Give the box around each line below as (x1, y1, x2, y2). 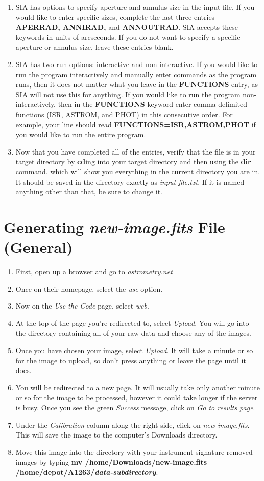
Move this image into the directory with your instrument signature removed (15, 446, 253, 457)
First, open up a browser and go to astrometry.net (15, 266, 173, 276)
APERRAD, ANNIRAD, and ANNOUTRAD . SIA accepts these (15, 21, 238, 32)
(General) (4, 236, 73, 257)
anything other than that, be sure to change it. (15, 186, 162, 197)
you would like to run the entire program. (15, 129, 146, 140)
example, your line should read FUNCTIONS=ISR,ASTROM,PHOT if (15, 119, 256, 129)
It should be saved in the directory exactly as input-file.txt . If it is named (15, 176, 245, 187)
